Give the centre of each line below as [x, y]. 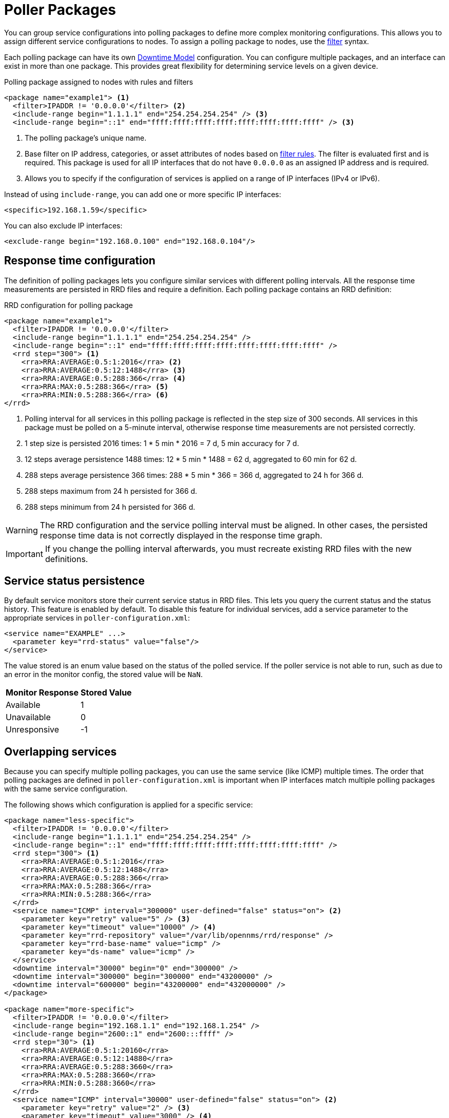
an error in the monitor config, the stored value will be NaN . [103, 674]
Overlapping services [61, 751]
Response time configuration [80, 261]
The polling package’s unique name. [86, 138]
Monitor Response [42, 693]
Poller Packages [60, 10]
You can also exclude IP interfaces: [63, 225]
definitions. [66, 559]
